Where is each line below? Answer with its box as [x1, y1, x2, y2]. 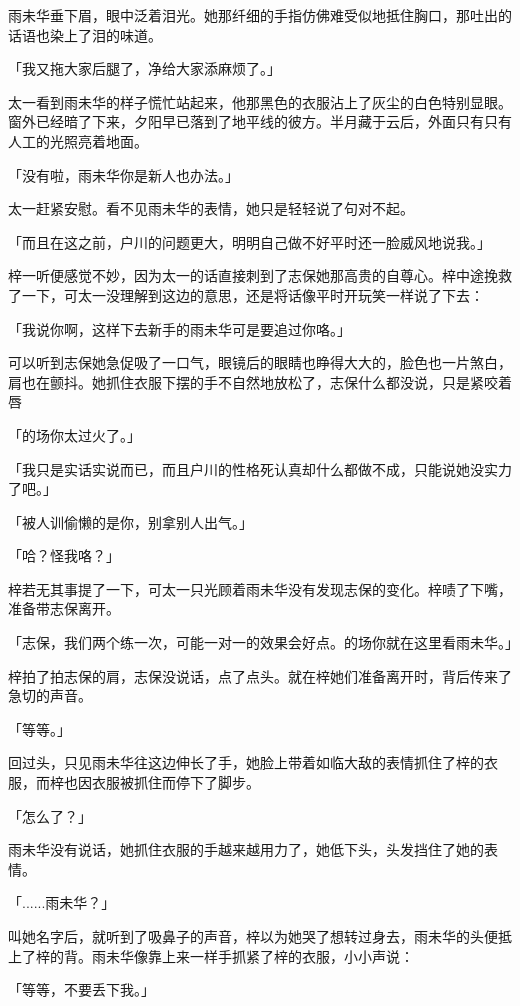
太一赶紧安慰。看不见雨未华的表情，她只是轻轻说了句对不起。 [8, 198, 414, 219]
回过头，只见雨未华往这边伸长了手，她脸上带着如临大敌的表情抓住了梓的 [8, 752, 484, 773]
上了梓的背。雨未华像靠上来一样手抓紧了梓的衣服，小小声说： [8, 945, 414, 966]
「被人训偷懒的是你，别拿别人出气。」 [8, 511, 253, 532]
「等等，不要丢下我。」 [8, 979, 155, 1000]
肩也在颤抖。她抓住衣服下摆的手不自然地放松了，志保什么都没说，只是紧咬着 [8, 371, 512, 392]
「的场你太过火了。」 [8, 424, 141, 445]
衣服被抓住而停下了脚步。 [91, 772, 260, 793]
